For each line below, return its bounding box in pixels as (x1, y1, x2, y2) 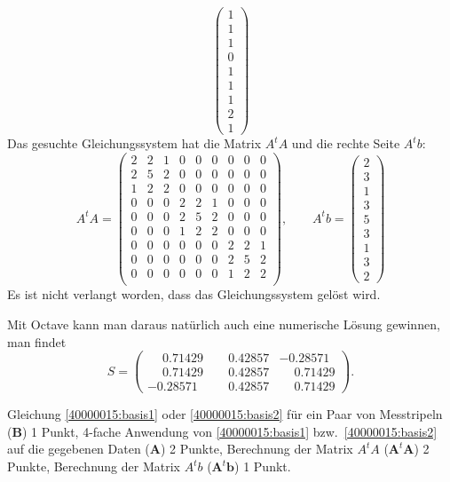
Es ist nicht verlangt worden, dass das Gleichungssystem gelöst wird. (7, 285, 381, 304)
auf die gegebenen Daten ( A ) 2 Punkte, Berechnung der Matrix (7, 439, 353, 458)
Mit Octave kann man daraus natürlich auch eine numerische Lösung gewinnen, (7, 314, 440, 333)
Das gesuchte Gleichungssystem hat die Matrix (7, 134, 262, 153)
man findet (7, 332, 67, 351)
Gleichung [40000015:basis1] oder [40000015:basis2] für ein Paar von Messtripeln (7, 405, 443, 423)
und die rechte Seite (291, 134, 400, 153)
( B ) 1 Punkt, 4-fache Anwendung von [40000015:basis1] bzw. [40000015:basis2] (7, 422, 438, 440)
